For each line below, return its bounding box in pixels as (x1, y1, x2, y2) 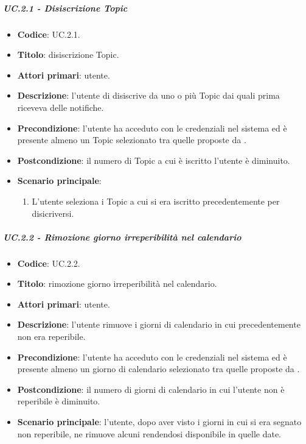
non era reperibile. (17, 330, 86, 343)
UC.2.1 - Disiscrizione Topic (3, 1, 128, 14)
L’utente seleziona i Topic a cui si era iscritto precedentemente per (32, 194, 280, 207)
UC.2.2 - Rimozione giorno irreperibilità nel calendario (3, 230, 242, 243)
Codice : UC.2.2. (17, 256, 80, 269)
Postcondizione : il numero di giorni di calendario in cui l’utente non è (17, 382, 285, 395)
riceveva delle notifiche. (17, 100, 104, 113)
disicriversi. (32, 206, 74, 219)
